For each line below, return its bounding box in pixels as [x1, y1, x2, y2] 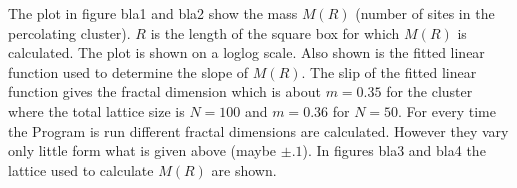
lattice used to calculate [8, 159, 154, 180]
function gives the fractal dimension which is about [8, 81, 321, 102]
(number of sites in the [355, 3, 495, 23]
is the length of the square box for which [150, 22, 400, 43]
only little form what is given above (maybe [8, 140, 277, 161]
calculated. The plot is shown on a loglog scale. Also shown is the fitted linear [8, 42, 485, 63]
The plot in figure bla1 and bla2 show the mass [8, 3, 298, 23]
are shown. [211, 159, 277, 180]
